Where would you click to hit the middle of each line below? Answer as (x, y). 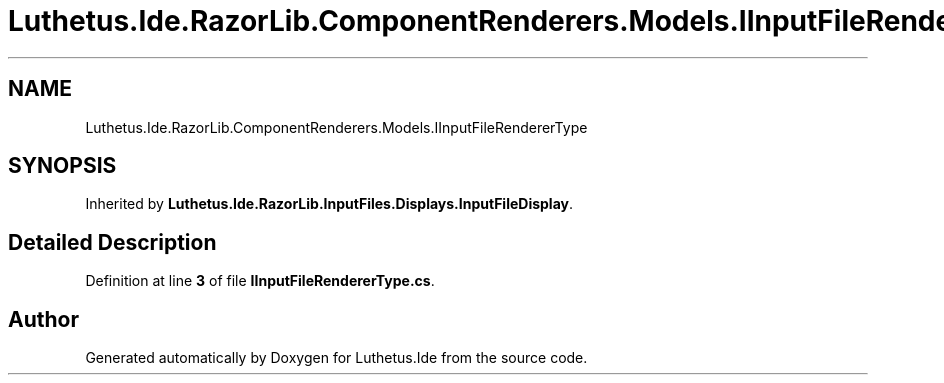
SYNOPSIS (62, 166)
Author (43, 319)
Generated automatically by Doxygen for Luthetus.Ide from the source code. (336, 358)
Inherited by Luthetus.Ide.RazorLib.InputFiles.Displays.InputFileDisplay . (329, 204)
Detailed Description (112, 242)
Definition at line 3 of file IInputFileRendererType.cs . (260, 281)
